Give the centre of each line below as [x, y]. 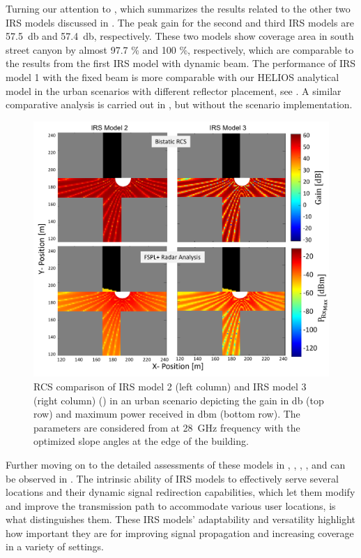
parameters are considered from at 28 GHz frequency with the [167, 427]
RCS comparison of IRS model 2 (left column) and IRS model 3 [170, 386]
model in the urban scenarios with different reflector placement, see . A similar [174, 90]
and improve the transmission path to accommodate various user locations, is [171, 505]
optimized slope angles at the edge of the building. [141, 441]
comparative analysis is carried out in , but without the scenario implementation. [179, 104]
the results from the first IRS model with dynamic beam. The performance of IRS [181, 63]
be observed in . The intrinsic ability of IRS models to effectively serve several [172, 478]
